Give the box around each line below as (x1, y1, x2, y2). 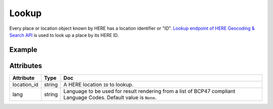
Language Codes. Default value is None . (63, 94, 157, 101)
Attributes (9, 61, 42, 70)
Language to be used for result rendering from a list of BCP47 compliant (63, 87, 236, 94)
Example (9, 45, 37, 54)
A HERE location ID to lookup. (63, 81, 134, 88)
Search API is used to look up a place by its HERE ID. (9, 32, 119, 38)
